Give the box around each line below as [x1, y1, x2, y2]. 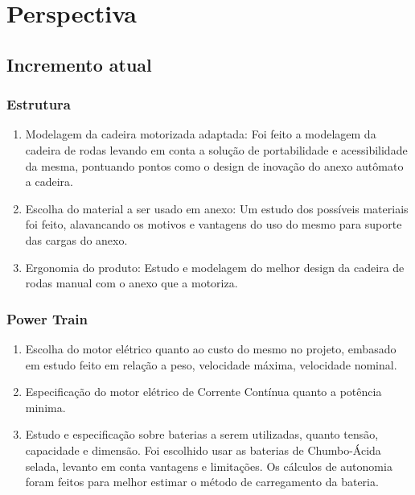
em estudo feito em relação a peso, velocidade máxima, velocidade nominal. [25, 356, 397, 373]
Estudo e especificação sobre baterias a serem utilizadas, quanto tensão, [25, 426, 379, 443]
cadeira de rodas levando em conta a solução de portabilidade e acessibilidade [25, 141, 408, 158]
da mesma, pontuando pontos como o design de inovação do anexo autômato [25, 157, 404, 174]
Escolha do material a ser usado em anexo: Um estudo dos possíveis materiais [25, 200, 409, 217]
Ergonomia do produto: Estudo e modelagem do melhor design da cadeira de [25, 258, 405, 275]
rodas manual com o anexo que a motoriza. [25, 274, 238, 291]
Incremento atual [6, 52, 152, 76]
